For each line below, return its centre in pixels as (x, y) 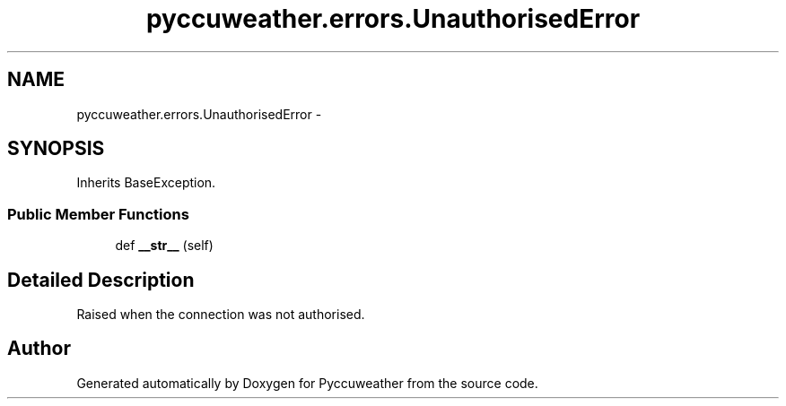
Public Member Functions (98, 214)
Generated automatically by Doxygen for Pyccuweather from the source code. (307, 383)
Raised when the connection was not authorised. (221, 315)
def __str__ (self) (164, 246)
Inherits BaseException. (146, 183)
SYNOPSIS (56, 149)
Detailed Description (101, 280)
